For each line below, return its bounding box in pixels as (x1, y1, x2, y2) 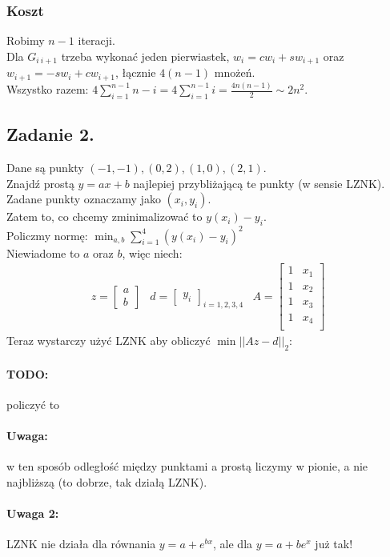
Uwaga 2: (6, 504, 59, 521)
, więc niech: (122, 244, 183, 261)
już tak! (315, 535, 353, 552)
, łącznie (115, 64, 156, 81)
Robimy (6, 32, 45, 49)
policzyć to (6, 395, 60, 412)
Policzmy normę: (6, 226, 88, 243)
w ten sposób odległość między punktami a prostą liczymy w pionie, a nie (6, 458, 368, 475)
